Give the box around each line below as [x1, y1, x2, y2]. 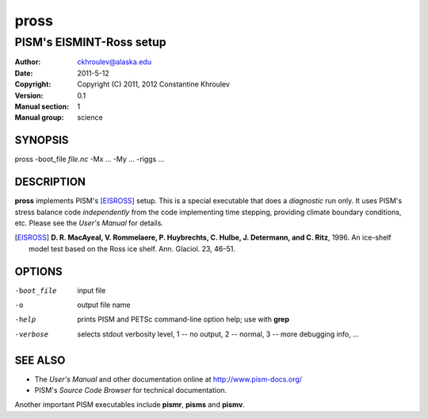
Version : [14, 90, 44, 100]
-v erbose [14, 329, 49, 339]
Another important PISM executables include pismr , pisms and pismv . [14, 400, 245, 409]
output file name [77, 300, 131, 309]
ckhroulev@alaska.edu [77, 57, 152, 67]
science [77, 113, 103, 122]
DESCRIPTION [14, 175, 86, 189]
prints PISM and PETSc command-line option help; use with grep [77, 314, 289, 325]
